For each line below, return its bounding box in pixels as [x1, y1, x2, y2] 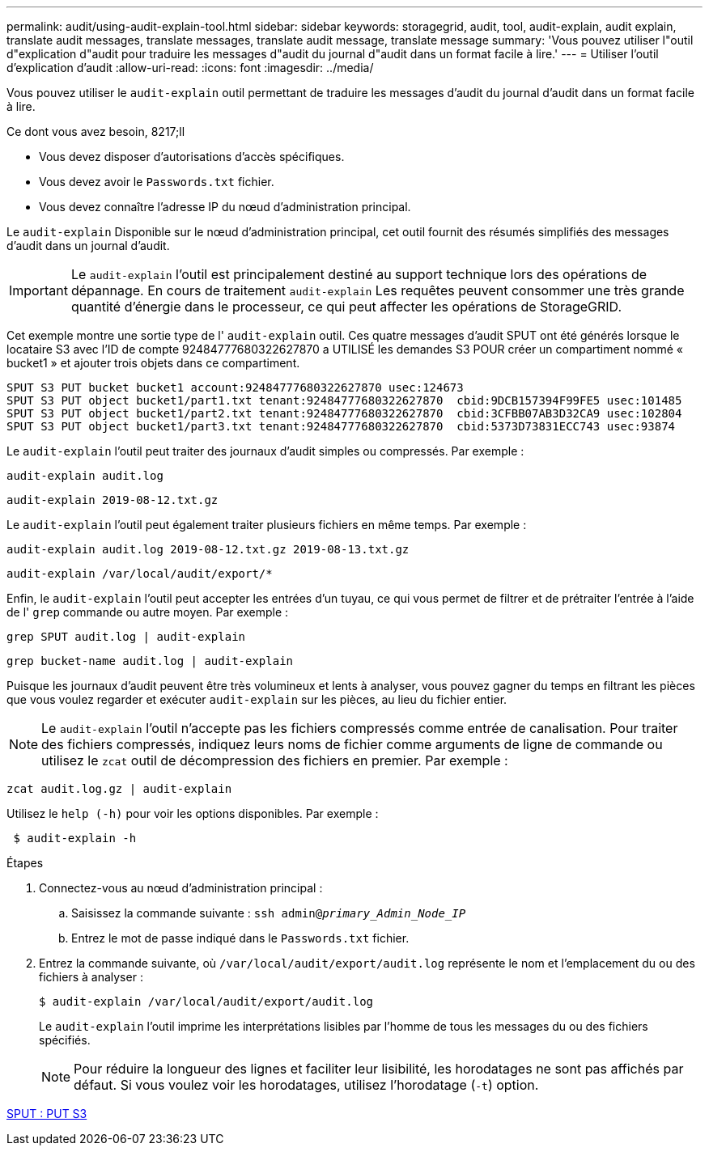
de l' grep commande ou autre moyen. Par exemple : [6, 605, 289, 619]
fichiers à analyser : [39, 970, 143, 984]
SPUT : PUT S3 [6, 1107, 87, 1120]
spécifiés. [39, 1033, 91, 1047]
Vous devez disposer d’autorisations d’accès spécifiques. [39, 150, 345, 163]
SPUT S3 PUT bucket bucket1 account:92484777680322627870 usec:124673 [6, 381, 464, 394]
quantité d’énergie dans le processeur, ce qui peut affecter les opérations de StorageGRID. [70, 299, 622, 315]
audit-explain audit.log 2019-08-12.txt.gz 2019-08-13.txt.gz [6, 543, 410, 556]
